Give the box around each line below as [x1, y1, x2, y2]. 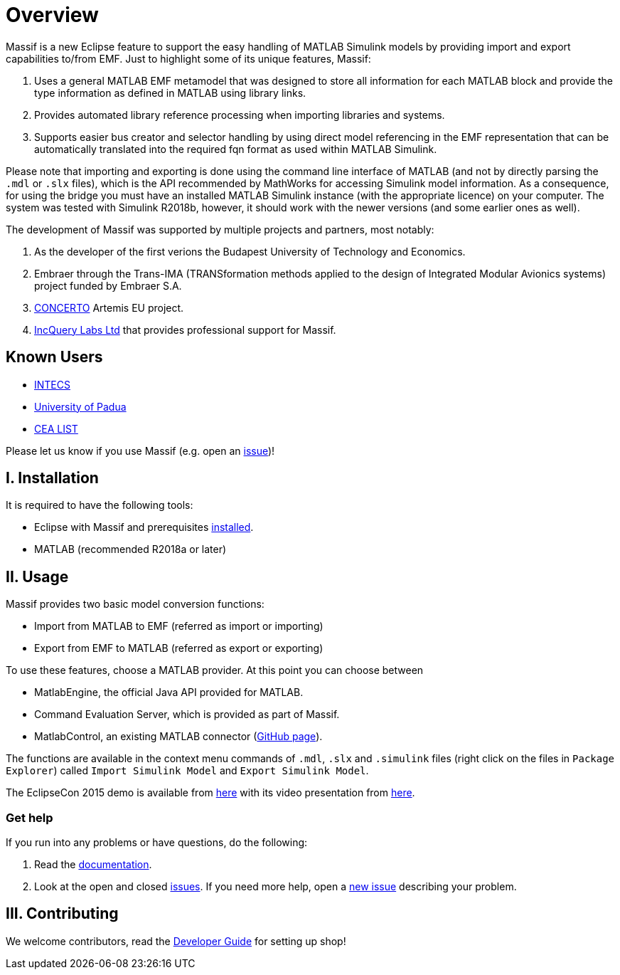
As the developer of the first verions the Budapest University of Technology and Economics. [34, 245, 466, 258]
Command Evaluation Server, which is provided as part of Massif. [34, 708, 340, 721]
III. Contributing [6, 905, 119, 923]
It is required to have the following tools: [6, 499, 193, 512]
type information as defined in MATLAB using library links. [34, 86, 306, 99]
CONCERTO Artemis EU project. [34, 301, 184, 314]
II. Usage [6, 567, 69, 586]
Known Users [6, 348, 103, 367]
